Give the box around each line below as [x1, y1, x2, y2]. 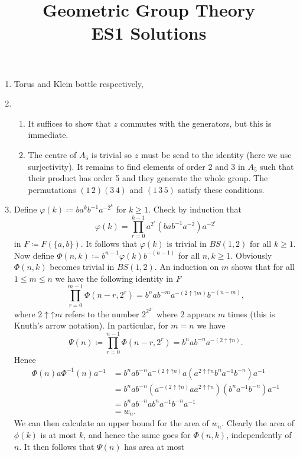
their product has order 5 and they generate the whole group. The [28, 172, 268, 184]
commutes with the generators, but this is [120, 117, 272, 129]
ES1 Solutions [91, 21, 207, 45]
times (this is [227, 307, 275, 320]
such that [260, 160, 294, 172]
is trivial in [167, 237, 207, 250]
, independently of [226, 429, 292, 440]
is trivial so [91, 148, 132, 160]
